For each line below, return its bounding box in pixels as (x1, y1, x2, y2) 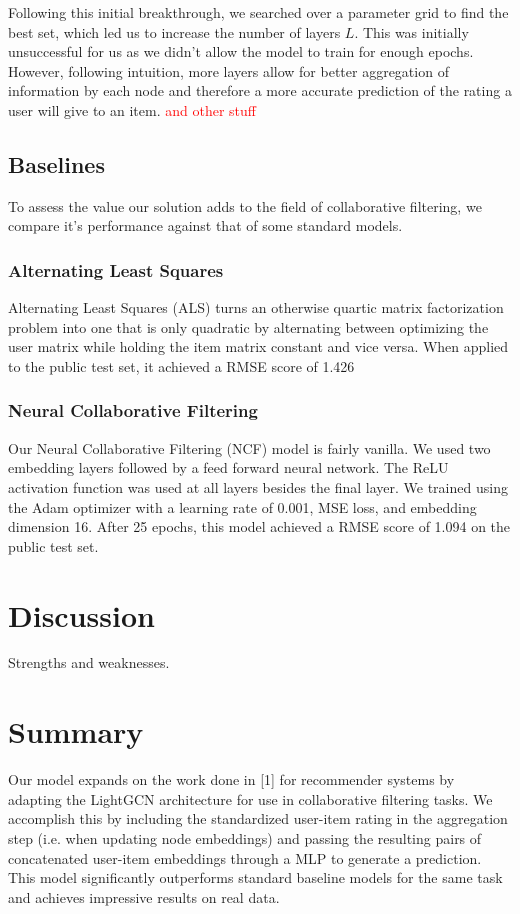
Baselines (8, 148, 105, 179)
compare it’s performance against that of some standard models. (8, 215, 403, 236)
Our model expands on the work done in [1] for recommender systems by (8, 769, 455, 790)
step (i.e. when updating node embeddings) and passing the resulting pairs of (8, 827, 482, 848)
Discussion (8, 594, 155, 635)
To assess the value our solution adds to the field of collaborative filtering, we (8, 195, 482, 216)
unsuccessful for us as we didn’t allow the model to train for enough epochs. (8, 41, 474, 62)
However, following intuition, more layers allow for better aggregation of (8, 60, 449, 81)
